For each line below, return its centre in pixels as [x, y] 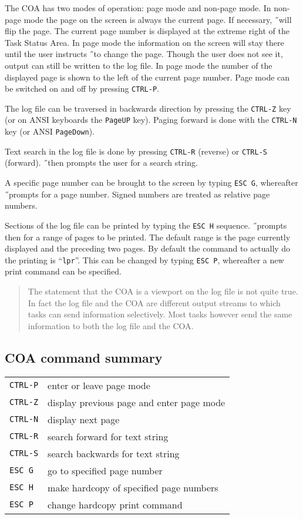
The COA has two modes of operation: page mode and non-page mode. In [138, 8]
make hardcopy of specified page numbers [133, 487]
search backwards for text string [114, 453]
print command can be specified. [63, 271]
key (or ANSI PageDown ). [50, 131]
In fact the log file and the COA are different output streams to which [154, 302]
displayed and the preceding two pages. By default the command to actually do [148, 248]
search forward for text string [108, 436]
